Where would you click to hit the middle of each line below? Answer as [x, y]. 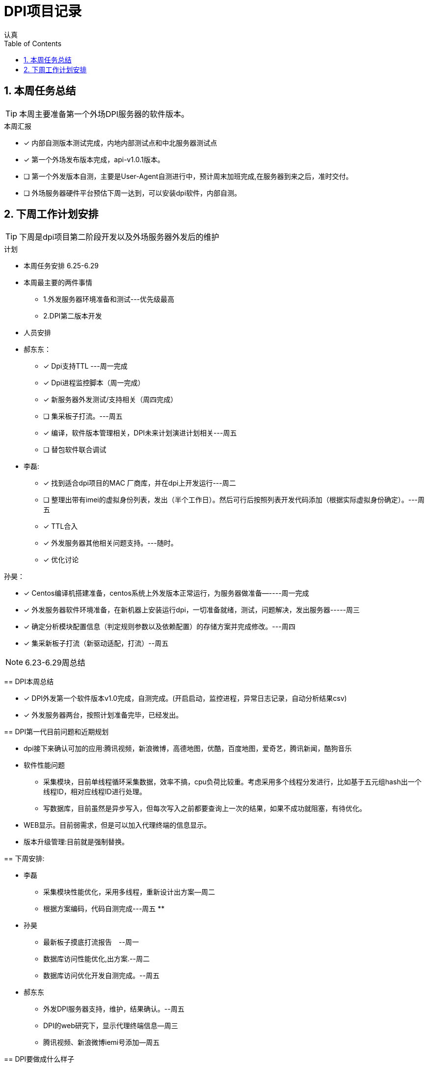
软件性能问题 [44, 765]
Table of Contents [33, 43]
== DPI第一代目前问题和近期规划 [56, 732]
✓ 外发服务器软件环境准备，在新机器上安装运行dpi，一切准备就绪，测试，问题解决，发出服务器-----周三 [192, 610]
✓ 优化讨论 [61, 560]
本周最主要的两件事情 [58, 283]
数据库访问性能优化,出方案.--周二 [96, 959]
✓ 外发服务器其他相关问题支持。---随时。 [110, 543]
